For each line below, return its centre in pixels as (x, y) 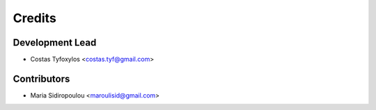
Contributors (41, 79)
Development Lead (55, 43)
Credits (35, 18)
